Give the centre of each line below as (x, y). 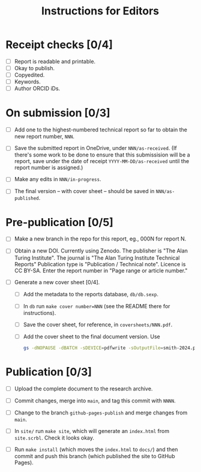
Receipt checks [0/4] (59, 45)
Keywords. (28, 82)
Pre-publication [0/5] (59, 222)
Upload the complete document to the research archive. (83, 389)
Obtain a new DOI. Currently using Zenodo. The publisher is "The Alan (101, 251)
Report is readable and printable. (55, 61)
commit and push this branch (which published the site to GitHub (94, 456)
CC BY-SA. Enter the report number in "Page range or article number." (101, 270)
